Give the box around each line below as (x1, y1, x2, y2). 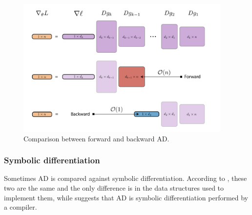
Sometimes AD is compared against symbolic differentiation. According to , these (4, 173, 247, 183)
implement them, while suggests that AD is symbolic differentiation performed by (4, 192, 249, 202)
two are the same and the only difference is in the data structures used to (4, 182, 224, 193)
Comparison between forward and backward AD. (23, 133, 169, 143)
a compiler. (4, 202, 37, 212)
